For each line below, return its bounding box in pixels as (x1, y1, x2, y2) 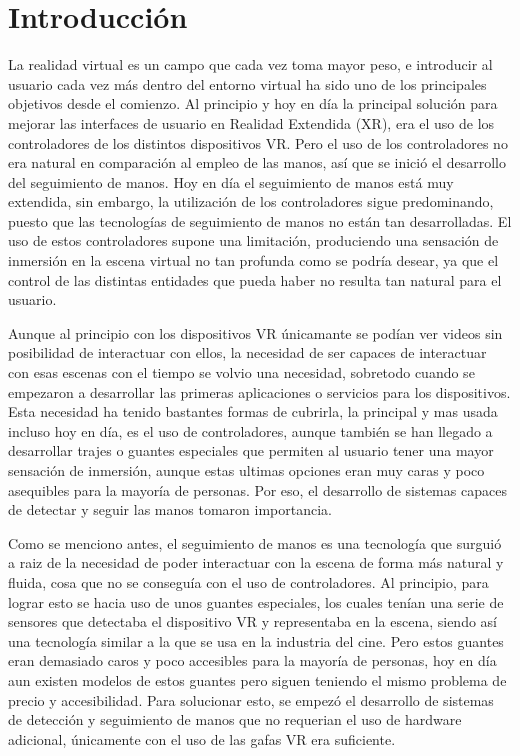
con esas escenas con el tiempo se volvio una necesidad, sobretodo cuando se (8, 362, 475, 383)
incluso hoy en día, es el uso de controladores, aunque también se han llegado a (8, 420, 493, 441)
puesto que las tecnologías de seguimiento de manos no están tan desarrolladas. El (8, 210, 512, 231)
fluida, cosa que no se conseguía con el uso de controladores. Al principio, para (8, 571, 489, 592)
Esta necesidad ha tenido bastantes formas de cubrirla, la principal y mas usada (8, 401, 498, 422)
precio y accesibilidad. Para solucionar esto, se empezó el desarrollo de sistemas (8, 689, 494, 710)
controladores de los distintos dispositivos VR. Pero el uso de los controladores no (8, 132, 508, 153)
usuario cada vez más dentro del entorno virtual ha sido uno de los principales (8, 73, 487, 94)
